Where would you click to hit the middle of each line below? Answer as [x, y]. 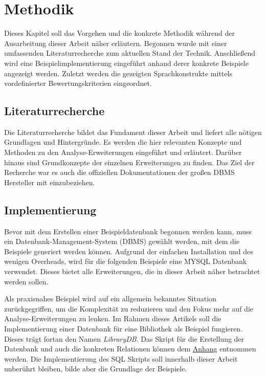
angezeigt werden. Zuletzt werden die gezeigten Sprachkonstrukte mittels [118, 73]
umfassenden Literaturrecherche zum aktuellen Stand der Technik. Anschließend [130, 53]
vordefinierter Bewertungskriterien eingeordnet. [78, 83]
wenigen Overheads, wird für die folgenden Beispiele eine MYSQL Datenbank [126, 261]
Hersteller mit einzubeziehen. [50, 182]
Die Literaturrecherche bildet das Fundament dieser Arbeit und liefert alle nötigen [133, 132]
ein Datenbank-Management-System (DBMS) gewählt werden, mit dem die [122, 241]
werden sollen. [26, 281]
